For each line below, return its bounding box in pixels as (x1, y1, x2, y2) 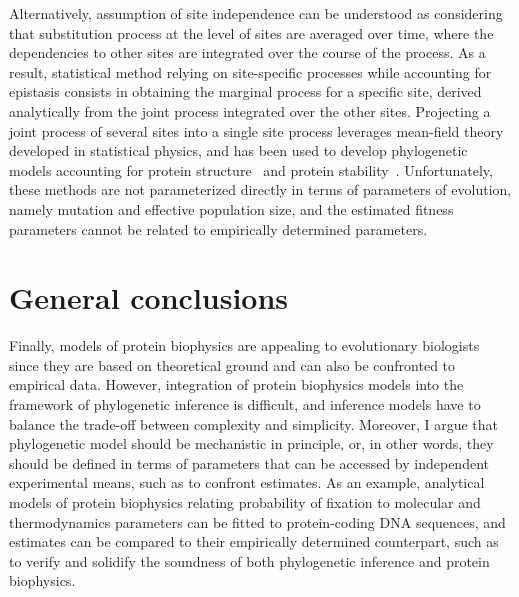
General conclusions (9, 277, 289, 318)
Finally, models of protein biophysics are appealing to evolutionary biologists (9, 335, 480, 356)
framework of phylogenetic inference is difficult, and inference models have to (9, 394, 481, 415)
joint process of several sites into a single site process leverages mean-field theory (9, 120, 504, 141)
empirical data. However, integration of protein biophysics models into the (9, 374, 464, 395)
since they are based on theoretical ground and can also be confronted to (9, 354, 456, 375)
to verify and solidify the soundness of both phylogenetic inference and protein (9, 550, 490, 571)
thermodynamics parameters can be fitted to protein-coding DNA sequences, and (9, 511, 506, 532)
